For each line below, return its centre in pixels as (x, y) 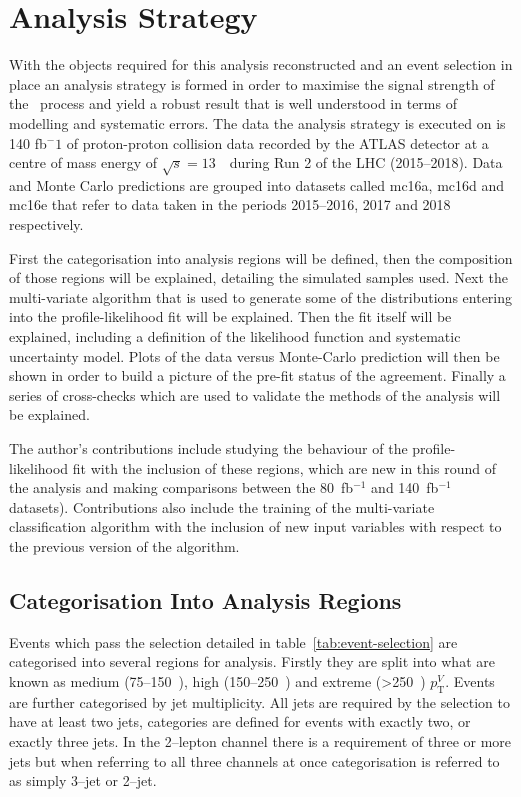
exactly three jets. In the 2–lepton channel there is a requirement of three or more (260, 740)
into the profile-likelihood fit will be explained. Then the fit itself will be (230, 316)
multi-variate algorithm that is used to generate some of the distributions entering (261, 296)
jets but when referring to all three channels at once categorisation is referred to (254, 760)
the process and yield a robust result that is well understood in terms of (233, 103)
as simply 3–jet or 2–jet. (83, 780)
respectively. (46, 224)
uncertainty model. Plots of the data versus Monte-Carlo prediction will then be (254, 355)
